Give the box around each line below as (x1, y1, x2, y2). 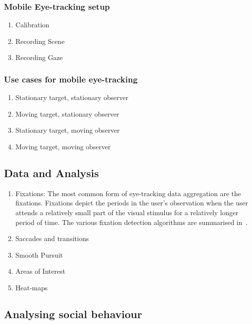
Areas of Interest (15, 266, 65, 276)
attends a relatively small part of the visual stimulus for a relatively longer (15, 207, 238, 217)
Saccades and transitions (15, 233, 89, 243)
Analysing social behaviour (4, 306, 142, 321)
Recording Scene (15, 36, 65, 46)
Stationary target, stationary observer (15, 92, 129, 102)
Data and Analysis (4, 165, 99, 180)
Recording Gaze (15, 52, 63, 62)
